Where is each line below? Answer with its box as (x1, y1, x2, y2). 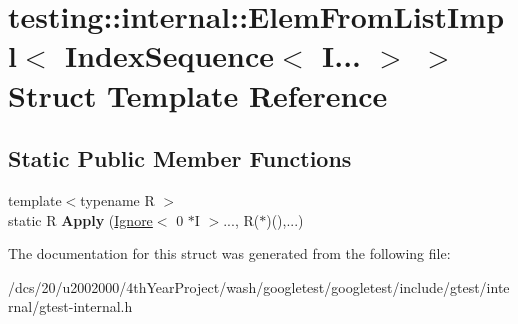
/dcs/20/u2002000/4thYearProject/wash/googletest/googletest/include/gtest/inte (8, 276, 510, 297)
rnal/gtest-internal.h (8, 296, 133, 317)
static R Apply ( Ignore (8, 209, 153, 230)
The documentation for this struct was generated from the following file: (8, 243, 451, 264)
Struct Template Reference (8, 74, 388, 115)
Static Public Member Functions (8, 143, 352, 174)
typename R (80, 189, 155, 210)
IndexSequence (64, 35, 274, 76)
